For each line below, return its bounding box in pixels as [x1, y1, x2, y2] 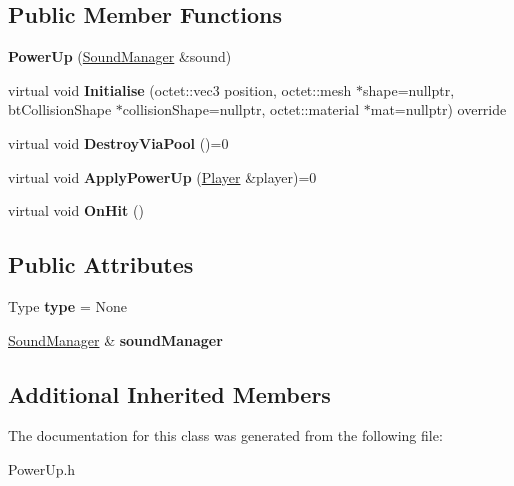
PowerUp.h [8, 458, 76, 479]
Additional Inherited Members [8, 378, 331, 409]
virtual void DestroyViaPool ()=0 [8, 132, 229, 153]
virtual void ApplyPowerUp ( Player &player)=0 [8, 166, 317, 187]
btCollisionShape [8, 99, 112, 120]
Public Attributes [8, 249, 194, 280]
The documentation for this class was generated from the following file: [8, 425, 443, 446]
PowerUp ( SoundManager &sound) [8, 46, 232, 67]
